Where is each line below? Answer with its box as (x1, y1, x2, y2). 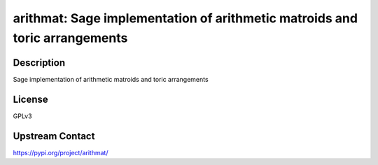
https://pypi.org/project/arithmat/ (13, 148, 108, 157)
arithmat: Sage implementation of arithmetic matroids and (13, 10, 358, 26)
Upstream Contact (13, 130, 95, 142)
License (13, 93, 48, 105)
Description (13, 57, 66, 69)
